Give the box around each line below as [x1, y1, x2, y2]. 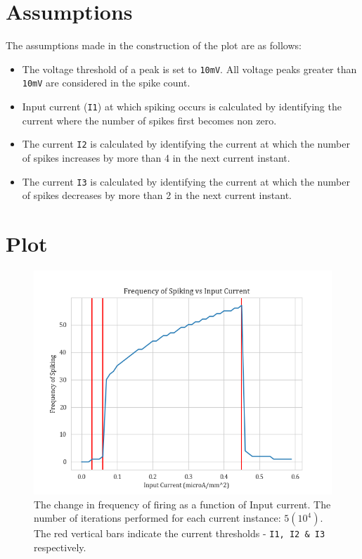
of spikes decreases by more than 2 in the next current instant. [22, 188, 292, 203]
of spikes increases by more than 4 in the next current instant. [22, 150, 290, 165]
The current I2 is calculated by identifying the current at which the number [22, 136, 350, 151]
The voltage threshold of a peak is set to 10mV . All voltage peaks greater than [22, 61, 357, 76]
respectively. [34, 539, 86, 554]
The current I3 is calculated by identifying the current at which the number [22, 174, 350, 188]
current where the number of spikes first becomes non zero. [22, 113, 277, 127]
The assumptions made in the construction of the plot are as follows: [6, 38, 302, 53]
